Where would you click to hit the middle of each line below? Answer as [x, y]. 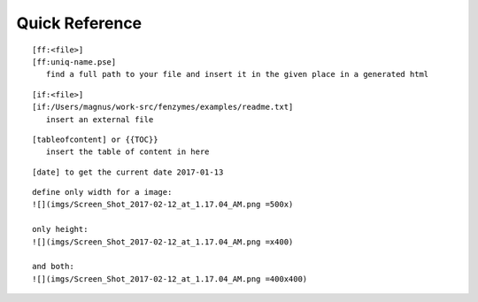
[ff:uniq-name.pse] [74, 62]
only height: [60, 229]
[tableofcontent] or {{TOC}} [95, 139]
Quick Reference [79, 23]
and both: [53, 267]
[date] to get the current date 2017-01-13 [128, 172]
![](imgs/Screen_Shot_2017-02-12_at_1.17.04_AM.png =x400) [163, 242]
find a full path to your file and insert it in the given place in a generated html [237, 74]
